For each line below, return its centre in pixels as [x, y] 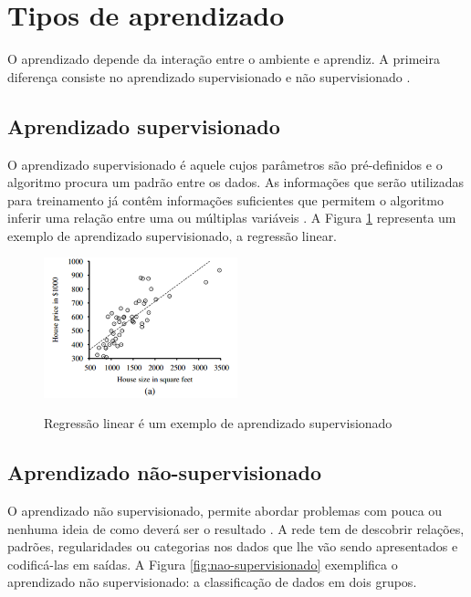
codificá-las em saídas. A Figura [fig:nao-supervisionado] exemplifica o [203, 564]
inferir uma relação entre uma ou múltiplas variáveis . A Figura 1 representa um [232, 218]
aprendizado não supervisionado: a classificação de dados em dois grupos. [212, 582]
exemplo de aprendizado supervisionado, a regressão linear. [173, 235]
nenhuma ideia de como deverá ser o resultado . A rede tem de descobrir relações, [236, 528]
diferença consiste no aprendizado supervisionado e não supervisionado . [209, 76]
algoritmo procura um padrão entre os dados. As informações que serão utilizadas [236, 182]
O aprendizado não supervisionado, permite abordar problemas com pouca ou [225, 510]
